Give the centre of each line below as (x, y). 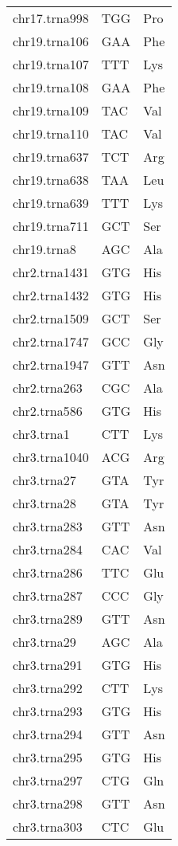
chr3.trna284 (48, 549)
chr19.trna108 (51, 87)
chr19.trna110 (51, 133)
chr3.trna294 (48, 734)
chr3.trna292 (48, 688)
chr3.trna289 (48, 619)
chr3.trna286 (48, 572)
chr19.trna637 (51, 157)
